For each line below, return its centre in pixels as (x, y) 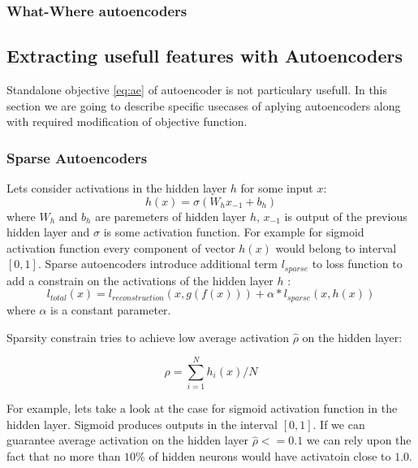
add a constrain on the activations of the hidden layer (140, 280)
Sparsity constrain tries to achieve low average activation (148, 337)
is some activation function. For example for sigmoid (234, 232)
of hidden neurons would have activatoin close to (270, 456)
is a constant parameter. (111, 309)
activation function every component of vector (121, 247)
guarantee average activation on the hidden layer (128, 440)
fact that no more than (64, 456)
